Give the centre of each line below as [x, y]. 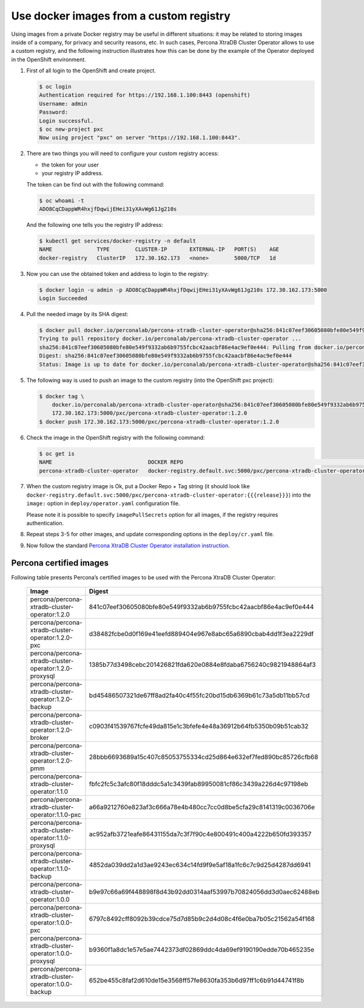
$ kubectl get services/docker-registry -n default [118, 241]
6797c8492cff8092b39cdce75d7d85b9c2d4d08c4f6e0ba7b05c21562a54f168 [202, 919]
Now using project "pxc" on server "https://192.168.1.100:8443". [140, 138]
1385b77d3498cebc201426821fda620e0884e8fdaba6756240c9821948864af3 [202, 665]
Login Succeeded [63, 299]
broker [39, 737]
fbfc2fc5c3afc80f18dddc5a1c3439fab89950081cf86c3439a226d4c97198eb [199, 784]
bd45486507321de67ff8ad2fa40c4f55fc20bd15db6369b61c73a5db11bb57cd [199, 696]
